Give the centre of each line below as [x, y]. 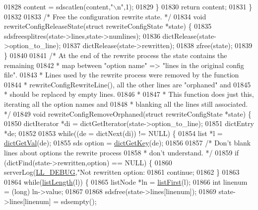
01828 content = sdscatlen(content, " [59, 6]
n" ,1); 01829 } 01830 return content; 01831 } [185, 6]
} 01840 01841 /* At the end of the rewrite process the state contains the [116, 55]
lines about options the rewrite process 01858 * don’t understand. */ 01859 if [122, 152]
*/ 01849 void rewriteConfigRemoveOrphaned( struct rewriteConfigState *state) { [128, 113]
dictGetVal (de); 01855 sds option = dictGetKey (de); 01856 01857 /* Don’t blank [128, 143]
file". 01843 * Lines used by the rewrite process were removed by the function [122, 75]
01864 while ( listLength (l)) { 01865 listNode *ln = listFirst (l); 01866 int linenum [126, 181]
